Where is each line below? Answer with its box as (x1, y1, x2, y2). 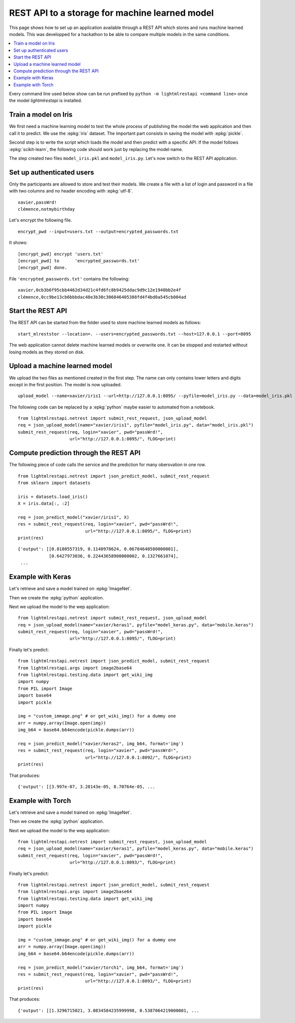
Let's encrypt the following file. (9, 217, 72, 223)
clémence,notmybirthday (18, 207, 75, 212)
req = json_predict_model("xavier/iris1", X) (18, 514, 130, 520)
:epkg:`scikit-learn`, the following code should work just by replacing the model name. (9, 146, 183, 152)
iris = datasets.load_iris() (18, 494, 88, 499)
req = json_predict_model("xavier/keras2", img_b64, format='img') (18, 741, 184, 746)
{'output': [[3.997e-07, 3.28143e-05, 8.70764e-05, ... (18, 784, 155, 789)
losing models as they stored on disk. (9, 349, 85, 355)
